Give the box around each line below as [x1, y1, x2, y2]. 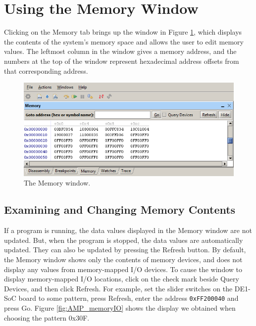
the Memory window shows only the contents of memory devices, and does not [4, 254, 243, 264]
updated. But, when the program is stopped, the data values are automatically [4, 234, 243, 245]
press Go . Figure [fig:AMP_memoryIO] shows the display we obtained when [4, 302, 236, 313]
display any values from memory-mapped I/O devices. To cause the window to [4, 264, 243, 274]
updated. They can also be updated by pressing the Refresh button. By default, [4, 244, 246, 255]
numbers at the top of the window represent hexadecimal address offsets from [4, 55, 239, 66]
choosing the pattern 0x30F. [4, 312, 90, 323]
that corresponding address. [4, 65, 88, 76]
